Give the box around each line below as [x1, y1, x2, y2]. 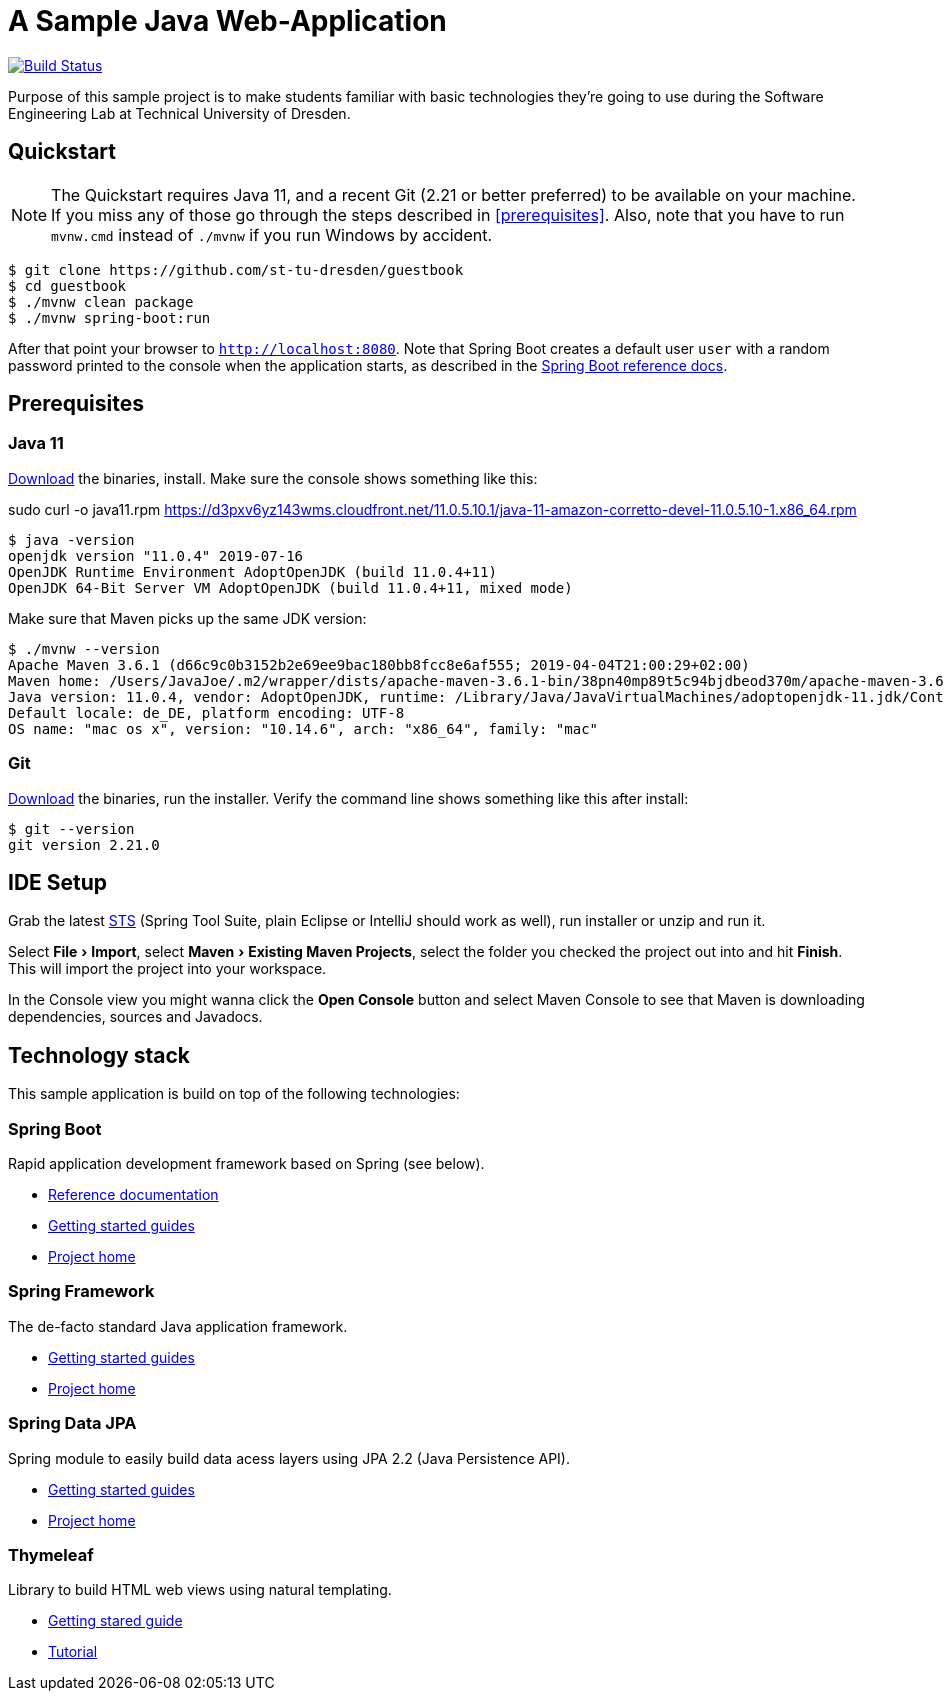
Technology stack [8, 1042, 191, 1068]
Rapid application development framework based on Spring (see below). [8, 1155, 485, 1172]
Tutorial [48, 1643, 98, 1661]
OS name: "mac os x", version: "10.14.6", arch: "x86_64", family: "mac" [8, 720, 599, 737]
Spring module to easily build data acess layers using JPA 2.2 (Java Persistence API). [8, 1449, 570, 1467]
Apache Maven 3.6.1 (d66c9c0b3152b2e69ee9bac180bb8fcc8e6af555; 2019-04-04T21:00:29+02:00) [8, 656, 750, 673]
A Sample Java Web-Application [8, 4, 447, 38]
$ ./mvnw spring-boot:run [8, 309, 211, 326]
